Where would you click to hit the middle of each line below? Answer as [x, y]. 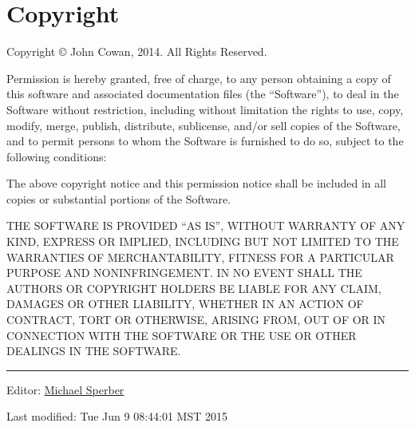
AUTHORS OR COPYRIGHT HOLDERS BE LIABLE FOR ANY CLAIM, [194, 288]
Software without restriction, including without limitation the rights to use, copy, [205, 109]
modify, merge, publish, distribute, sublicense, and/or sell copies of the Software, [204, 125]
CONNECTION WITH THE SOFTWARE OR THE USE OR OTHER [182, 335]
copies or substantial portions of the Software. [119, 198]
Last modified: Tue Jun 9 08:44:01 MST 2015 [117, 416]
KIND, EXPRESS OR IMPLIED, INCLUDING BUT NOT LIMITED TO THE [203, 241]
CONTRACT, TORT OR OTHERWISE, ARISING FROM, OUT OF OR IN [196, 320]
